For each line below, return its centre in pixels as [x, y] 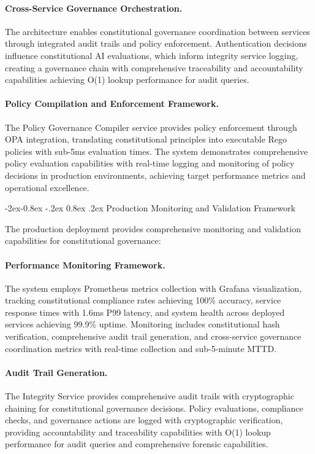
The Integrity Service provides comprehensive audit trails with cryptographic [150, 396]
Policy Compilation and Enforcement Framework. [112, 104]
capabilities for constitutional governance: [83, 241]
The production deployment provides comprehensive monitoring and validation [153, 228]
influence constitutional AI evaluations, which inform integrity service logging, [152, 55]
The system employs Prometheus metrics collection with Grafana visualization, [154, 288]
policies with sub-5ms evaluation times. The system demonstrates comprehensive [157, 151]
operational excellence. [47, 187]
